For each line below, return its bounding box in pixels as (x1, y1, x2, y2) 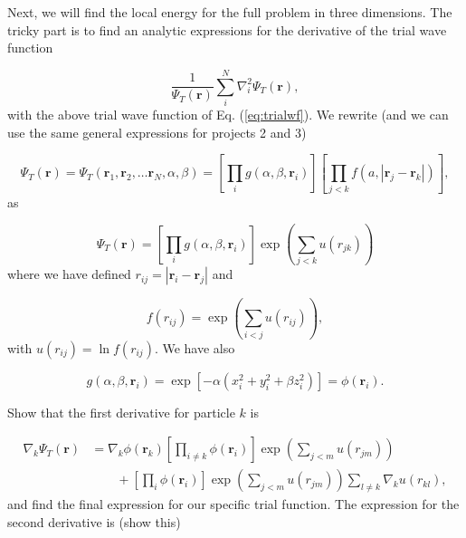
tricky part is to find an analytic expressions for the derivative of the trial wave (7, 20, 447, 39)
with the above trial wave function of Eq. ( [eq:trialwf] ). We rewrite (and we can (7, 104, 449, 123)
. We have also (154, 338, 235, 357)
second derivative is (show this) (7, 513, 181, 532)
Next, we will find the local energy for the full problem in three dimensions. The (7, 3, 452, 21)
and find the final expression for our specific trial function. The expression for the (7, 495, 460, 514)
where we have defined (7, 264, 131, 283)
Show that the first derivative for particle (7, 402, 235, 421)
